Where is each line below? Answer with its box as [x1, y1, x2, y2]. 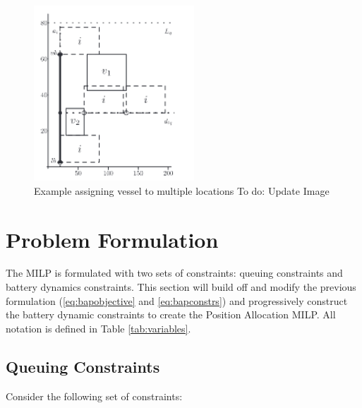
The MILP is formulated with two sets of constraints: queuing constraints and [6, 265, 343, 280]
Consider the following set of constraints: [6, 388, 183, 403]
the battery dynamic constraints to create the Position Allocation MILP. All [6, 307, 336, 322]
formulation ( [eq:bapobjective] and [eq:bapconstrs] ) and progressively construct [6, 293, 348, 308]
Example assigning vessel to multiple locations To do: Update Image [34, 183, 330, 198]
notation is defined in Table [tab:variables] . [6, 320, 191, 335]
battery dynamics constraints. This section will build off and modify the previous [6, 280, 356, 294]
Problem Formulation [6, 224, 219, 253]
